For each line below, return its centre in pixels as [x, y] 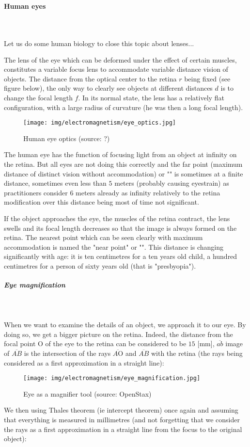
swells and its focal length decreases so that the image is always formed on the [120, 228]
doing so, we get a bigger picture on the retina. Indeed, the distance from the [118, 334]
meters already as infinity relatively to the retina [148, 192]
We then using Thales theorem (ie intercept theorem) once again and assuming [121, 410]
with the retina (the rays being [197, 353]
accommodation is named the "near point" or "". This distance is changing [114, 247]
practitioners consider [36, 192]
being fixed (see [207, 78]
